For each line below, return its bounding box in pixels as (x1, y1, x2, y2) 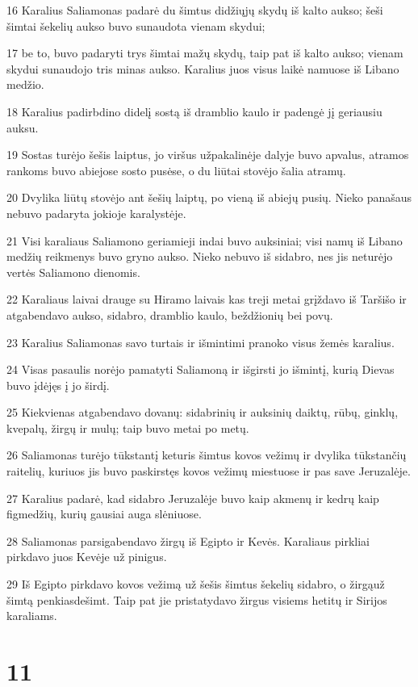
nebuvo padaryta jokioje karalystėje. (6, 204, 186, 221)
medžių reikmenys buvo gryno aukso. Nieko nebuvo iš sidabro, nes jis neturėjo (6, 248, 393, 265)
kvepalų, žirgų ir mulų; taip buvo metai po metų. (6, 419, 249, 436)
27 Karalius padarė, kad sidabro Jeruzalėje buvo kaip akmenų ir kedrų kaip (6, 489, 379, 506)
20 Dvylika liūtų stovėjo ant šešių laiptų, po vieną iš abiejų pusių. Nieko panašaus (6, 189, 412, 206)
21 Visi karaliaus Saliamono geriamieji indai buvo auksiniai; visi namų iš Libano (6, 232, 403, 249)
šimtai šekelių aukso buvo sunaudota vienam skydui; (6, 17, 265, 34)
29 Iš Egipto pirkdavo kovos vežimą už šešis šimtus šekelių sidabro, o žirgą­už (6, 576, 385, 593)
